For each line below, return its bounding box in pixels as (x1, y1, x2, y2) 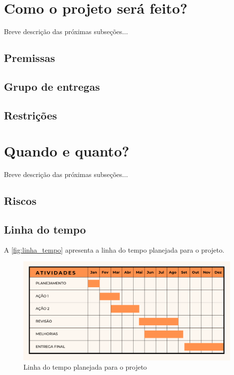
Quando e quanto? (4, 141, 130, 161)
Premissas (4, 50, 55, 65)
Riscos (4, 193, 37, 208)
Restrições (4, 107, 57, 122)
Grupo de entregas (4, 79, 100, 94)
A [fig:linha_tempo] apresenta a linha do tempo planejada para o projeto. (4, 244, 225, 255)
